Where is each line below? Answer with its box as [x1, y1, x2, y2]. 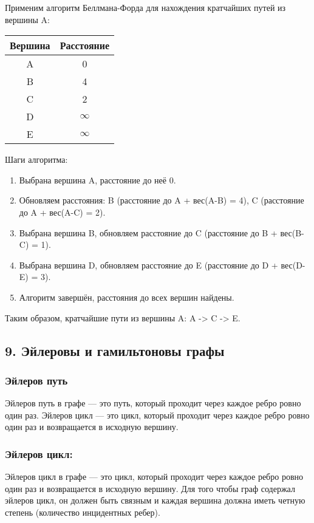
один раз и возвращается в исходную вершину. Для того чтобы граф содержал [5, 482, 295, 494]
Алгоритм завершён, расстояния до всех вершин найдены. [19, 290, 234, 303]
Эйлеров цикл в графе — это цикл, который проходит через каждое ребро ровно [5, 470, 303, 483]
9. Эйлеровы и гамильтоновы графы [5, 341, 225, 360]
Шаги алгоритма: [5, 153, 68, 166]
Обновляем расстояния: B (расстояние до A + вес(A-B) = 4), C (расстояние [19, 194, 304, 207]
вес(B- [280, 226, 304, 239]
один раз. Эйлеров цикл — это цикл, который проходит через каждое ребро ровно [5, 408, 310, 421]
